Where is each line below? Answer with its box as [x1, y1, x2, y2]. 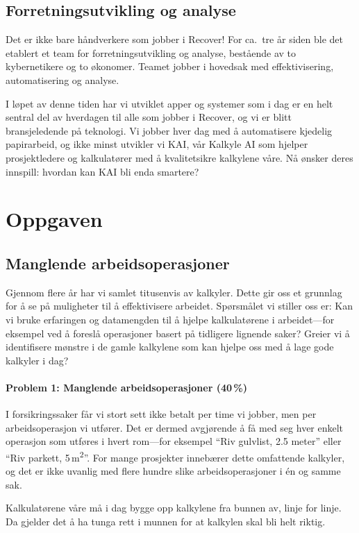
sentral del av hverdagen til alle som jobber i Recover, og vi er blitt [6, 110, 292, 124]
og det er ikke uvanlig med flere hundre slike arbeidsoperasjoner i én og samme [6, 464, 341, 478]
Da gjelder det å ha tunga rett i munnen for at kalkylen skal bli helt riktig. [6, 514, 326, 528]
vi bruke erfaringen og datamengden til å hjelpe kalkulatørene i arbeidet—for [6, 312, 335, 326]
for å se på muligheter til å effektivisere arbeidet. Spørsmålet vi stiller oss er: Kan [6, 298, 353, 313]
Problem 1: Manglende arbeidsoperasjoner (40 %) [6, 380, 248, 394]
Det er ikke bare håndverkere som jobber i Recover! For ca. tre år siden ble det [6, 32, 343, 46]
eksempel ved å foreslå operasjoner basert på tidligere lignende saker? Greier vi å [6, 325, 350, 340]
